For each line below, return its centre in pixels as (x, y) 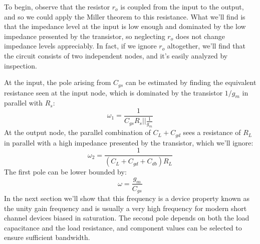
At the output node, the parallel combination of (77, 132)
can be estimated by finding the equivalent (191, 82)
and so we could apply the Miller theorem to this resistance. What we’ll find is (125, 16)
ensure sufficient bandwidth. (47, 237)
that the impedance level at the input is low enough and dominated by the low (125, 26)
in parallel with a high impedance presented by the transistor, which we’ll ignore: (129, 142)
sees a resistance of (212, 132)
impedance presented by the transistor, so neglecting (85, 36)
